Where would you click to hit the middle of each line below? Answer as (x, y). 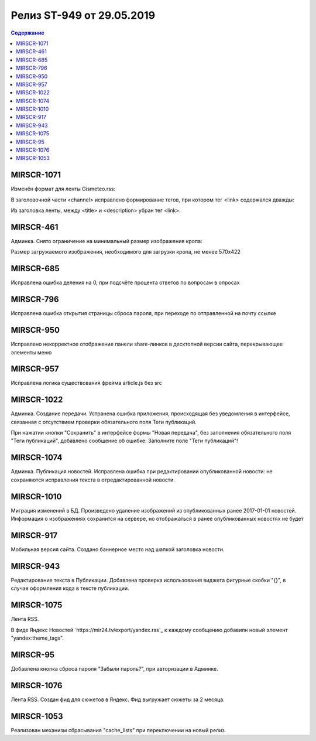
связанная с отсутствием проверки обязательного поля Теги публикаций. (104, 422)
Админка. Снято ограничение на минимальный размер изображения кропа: (107, 241)
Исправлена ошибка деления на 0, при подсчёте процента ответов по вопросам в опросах (125, 283)
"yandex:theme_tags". (37, 638)
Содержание (28, 33)
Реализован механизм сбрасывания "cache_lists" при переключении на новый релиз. (118, 730)
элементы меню (31, 352)
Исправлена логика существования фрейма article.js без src (86, 383)
